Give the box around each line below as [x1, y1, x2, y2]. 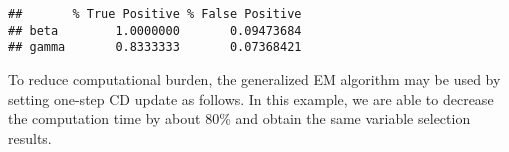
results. [8, 127, 52, 148]
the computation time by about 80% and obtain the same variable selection [8, 108, 471, 129]
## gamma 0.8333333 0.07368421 [8, 40, 302, 55]
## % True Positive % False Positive [8, 7, 302, 21]
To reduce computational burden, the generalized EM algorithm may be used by [8, 68, 501, 89]
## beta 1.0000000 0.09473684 [8, 23, 302, 38]
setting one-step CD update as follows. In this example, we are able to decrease [8, 88, 494, 109]
